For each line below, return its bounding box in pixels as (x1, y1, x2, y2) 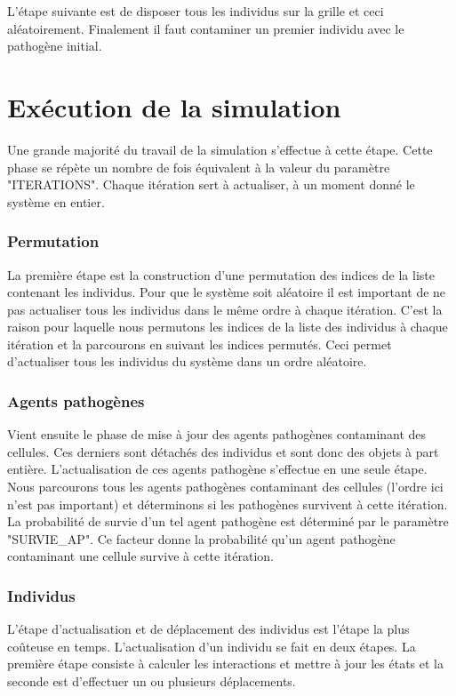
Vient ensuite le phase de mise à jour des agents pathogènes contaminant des (7, 425, 427, 444)
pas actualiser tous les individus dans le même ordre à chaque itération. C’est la (7, 300, 443, 318)
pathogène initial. (7, 36, 102, 55)
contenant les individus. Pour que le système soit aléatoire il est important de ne (7, 283, 446, 301)
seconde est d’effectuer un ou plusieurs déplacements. (7, 672, 296, 691)
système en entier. (7, 192, 105, 211)
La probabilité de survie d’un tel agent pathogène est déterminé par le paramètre (7, 512, 449, 531)
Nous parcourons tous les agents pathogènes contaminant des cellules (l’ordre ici (7, 477, 444, 496)
